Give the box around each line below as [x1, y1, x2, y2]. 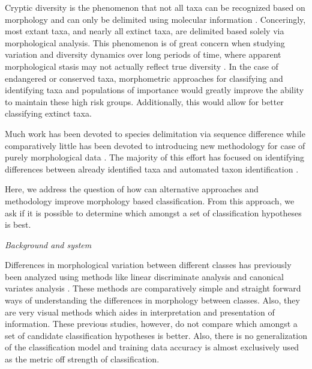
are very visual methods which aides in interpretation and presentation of [5, 305, 275, 318]
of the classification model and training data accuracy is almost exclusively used [5, 341, 299, 353]
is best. [5, 218, 31, 231]
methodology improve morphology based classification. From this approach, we [5, 194, 295, 207]
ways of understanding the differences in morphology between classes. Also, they [5, 294, 300, 306]
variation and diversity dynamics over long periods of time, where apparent [5, 48, 281, 61]
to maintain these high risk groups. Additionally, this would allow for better [5, 95, 284, 108]
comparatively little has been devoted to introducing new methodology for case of [5, 139, 305, 151]
